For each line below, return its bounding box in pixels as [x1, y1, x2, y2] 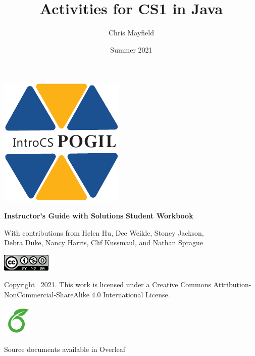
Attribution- [213, 279, 251, 290]
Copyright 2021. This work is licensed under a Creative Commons [4, 279, 211, 290]
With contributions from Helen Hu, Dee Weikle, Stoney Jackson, [4, 227, 204, 238]
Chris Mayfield [109, 27, 154, 38]
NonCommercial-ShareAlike [4, 289, 89, 299]
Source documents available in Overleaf [4, 344, 126, 354]
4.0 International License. [91, 289, 170, 299]
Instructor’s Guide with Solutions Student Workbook [4, 210, 193, 220]
